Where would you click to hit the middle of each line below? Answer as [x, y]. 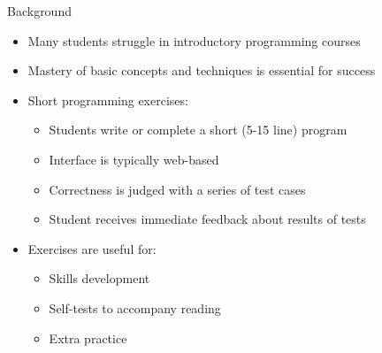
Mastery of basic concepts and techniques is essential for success [202, 70]
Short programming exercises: [108, 100]
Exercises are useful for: [92, 248]
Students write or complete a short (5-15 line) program [198, 130]
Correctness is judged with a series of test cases [177, 189]
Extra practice [88, 338]
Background [39, 11]
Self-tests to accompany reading [135, 307]
